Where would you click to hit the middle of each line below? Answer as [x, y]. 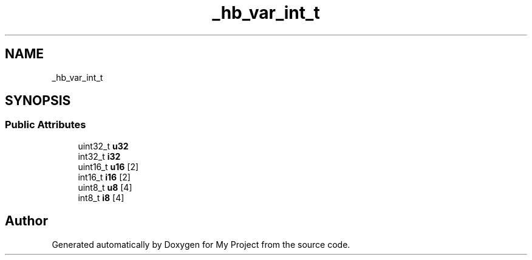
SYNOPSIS [38, 101]
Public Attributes [46, 125]
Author [26, 221]
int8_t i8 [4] [101, 197]
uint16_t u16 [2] [108, 166]
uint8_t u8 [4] [105, 187]
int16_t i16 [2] [104, 177]
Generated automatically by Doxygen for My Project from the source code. [201, 244]
